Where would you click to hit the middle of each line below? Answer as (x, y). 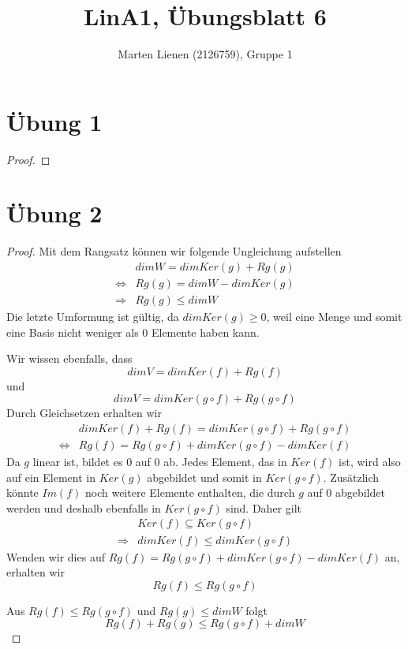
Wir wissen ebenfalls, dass (69, 358)
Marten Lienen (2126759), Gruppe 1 (205, 54)
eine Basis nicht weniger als (73, 332)
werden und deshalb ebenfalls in (84, 507)
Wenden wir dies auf (56, 556)
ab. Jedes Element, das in (225, 462)
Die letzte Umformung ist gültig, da (93, 317)
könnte (22, 492)
